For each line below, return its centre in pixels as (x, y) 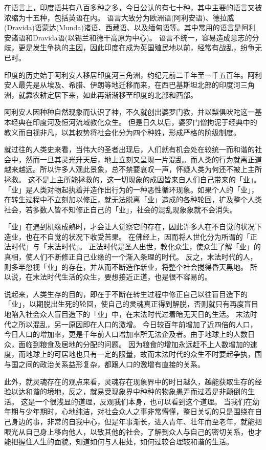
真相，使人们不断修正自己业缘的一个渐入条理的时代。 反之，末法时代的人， (131, 257)
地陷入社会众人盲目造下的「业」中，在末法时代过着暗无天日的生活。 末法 (127, 314)
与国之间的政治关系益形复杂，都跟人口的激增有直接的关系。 (104, 364)
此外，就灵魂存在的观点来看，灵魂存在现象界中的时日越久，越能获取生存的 (129, 381)
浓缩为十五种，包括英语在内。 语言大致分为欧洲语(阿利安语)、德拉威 (119, 17)
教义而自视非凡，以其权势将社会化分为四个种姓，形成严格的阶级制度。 (122, 132)
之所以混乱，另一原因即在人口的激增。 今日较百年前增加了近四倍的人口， (134, 324)
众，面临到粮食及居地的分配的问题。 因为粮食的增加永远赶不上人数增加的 (127, 344)
